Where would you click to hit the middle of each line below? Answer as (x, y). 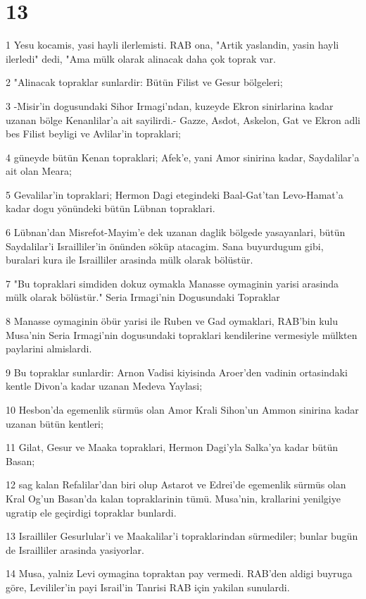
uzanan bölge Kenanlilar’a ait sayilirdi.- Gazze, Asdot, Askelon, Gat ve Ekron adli (183, 119)
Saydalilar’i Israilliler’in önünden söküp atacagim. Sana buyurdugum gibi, (165, 246)
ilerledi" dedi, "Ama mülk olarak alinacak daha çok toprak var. (141, 58)
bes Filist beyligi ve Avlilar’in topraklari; (94, 134)
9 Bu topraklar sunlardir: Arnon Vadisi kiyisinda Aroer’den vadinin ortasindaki (177, 372)
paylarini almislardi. (49, 348)
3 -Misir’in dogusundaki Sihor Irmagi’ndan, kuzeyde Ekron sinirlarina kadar (170, 105)
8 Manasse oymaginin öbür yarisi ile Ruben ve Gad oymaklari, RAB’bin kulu (172, 321)
